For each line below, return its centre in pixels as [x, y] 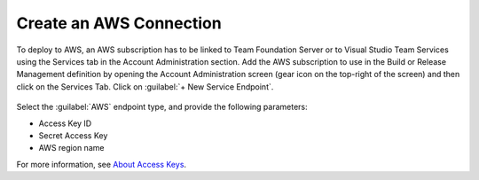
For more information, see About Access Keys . [101, 164]
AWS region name [71, 148]
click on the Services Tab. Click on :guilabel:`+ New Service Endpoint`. [145, 86]
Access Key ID [65, 123]
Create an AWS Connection [119, 23]
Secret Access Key [73, 135]
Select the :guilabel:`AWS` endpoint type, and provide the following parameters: [162, 107]
